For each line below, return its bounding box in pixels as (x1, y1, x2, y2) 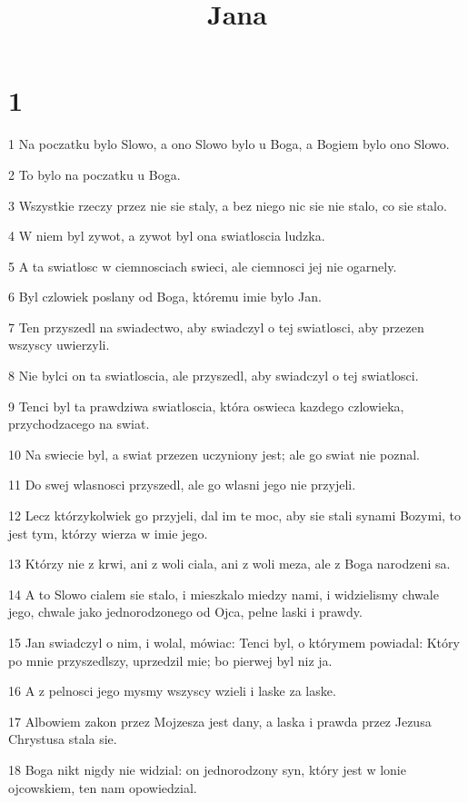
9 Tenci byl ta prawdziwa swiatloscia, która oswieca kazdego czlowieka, (8, 396, 404, 415)
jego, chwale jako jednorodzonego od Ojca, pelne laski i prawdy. (8, 602, 363, 621)
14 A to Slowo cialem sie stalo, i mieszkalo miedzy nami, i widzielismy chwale (8, 584, 439, 603)
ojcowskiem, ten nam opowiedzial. (8, 778, 197, 797)
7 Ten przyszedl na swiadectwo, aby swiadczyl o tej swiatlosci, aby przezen (8, 317, 424, 336)
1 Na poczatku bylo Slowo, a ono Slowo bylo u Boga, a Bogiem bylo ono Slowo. (8, 134, 450, 154)
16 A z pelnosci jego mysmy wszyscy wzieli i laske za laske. (8, 681, 336, 700)
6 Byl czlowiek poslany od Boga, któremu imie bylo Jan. (8, 287, 322, 306)
